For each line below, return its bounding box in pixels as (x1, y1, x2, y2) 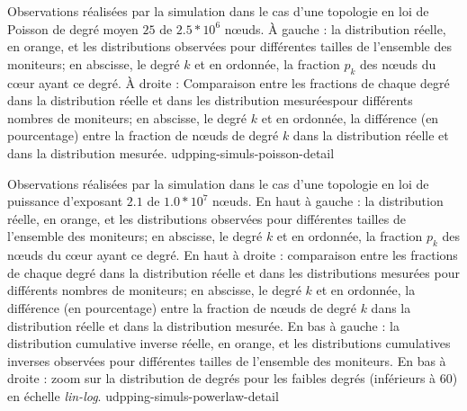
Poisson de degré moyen (7, 19, 139, 38)
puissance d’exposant (7, 192, 123, 210)
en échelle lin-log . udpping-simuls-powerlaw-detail (7, 386, 279, 405)
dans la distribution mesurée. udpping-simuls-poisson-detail (7, 143, 335, 162)
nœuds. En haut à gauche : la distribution (212, 192, 444, 210)
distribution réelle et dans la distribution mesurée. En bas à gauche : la (7, 316, 400, 335)
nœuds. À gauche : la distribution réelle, (224, 19, 446, 38)
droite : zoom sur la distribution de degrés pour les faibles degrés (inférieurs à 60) (7, 369, 458, 388)
